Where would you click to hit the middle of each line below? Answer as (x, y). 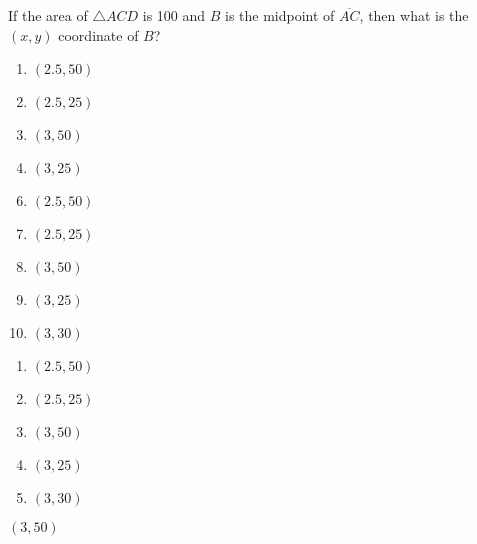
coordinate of (98, 34)
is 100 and (174, 15)
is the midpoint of (280, 15)
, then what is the (414, 15)
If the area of (48, 15)
